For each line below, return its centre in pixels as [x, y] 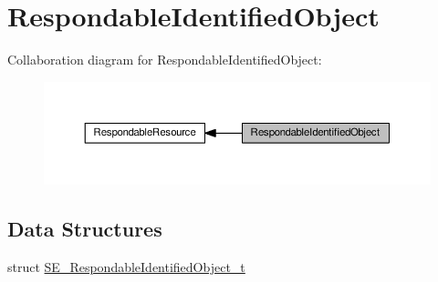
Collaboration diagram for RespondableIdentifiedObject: [165, 60]
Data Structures [85, 229]
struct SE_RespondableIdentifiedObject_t [126, 267]
